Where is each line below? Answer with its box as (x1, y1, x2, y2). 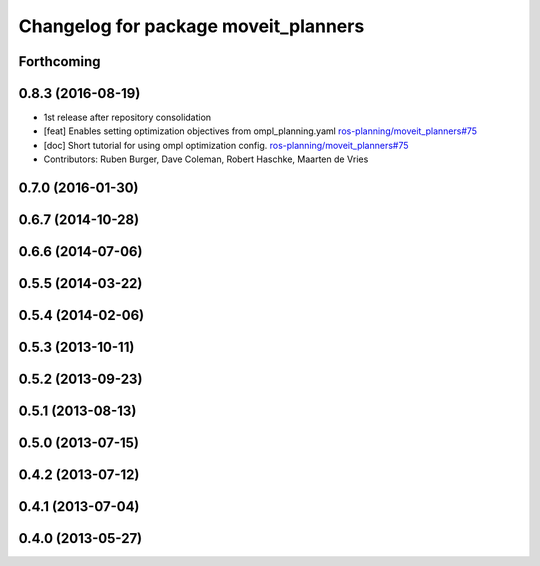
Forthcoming (18, 53, 101, 70)
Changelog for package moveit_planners (18, 15, 365, 37)
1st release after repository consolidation (43, 111, 212, 124)
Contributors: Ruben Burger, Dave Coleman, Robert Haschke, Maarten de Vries (43, 153, 369, 165)
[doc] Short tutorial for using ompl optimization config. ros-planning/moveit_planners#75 (43, 139, 409, 151)
